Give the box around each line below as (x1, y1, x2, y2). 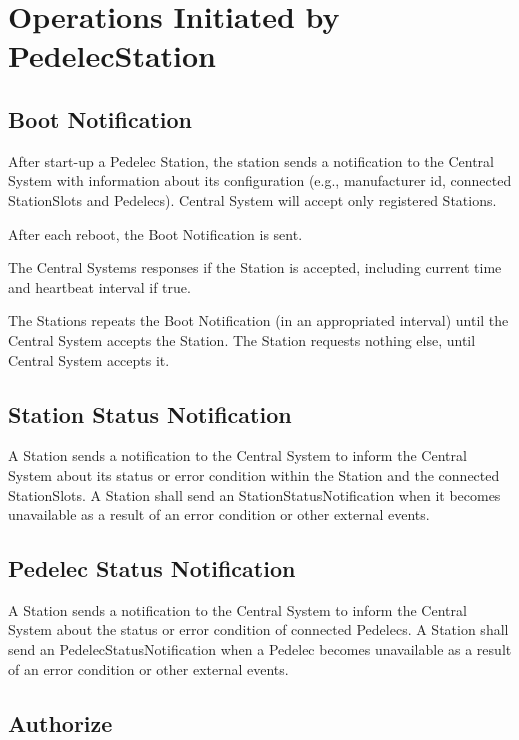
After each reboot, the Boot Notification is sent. (8, 223, 303, 244)
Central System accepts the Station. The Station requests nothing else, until (8, 329, 476, 350)
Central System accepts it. (8, 349, 170, 370)
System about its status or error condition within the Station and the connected (8, 464, 500, 485)
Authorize (8, 707, 113, 738)
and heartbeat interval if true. (8, 276, 191, 297)
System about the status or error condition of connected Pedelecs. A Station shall (8, 619, 509, 640)
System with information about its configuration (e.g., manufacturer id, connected (8, 170, 512, 191)
